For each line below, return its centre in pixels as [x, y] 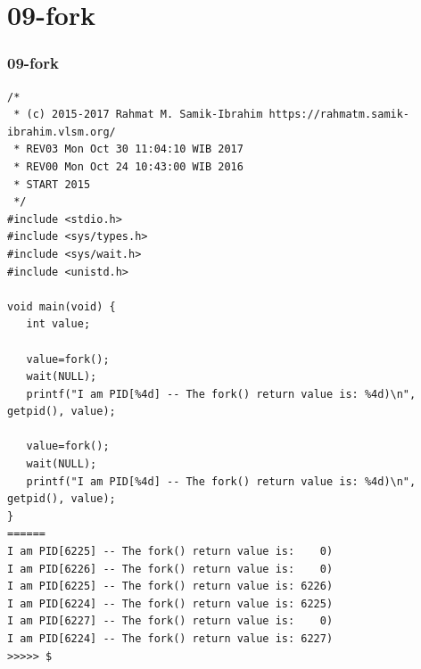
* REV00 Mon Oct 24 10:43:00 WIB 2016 [128, 166]
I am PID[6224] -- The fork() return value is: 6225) [170, 603]
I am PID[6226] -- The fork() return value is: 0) [170, 569]
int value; [58, 324]
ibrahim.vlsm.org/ [62, 132]
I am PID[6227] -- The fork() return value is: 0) [170, 621]
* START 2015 [52, 184]
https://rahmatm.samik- [339, 115]
